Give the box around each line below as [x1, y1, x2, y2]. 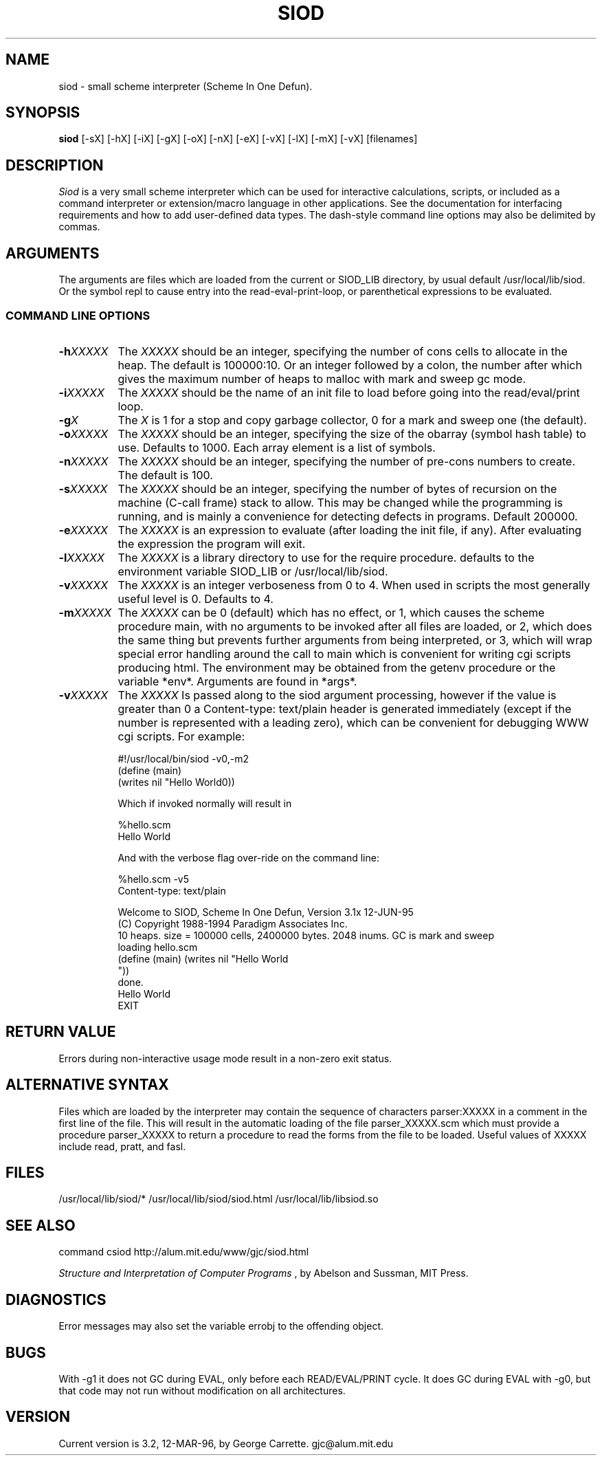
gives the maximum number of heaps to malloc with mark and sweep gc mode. [118, 371, 526, 386]
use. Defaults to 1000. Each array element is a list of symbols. [118, 440, 436, 454]
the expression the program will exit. [118, 536, 306, 551]
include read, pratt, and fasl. [58, 1140, 186, 1152]
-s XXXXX [58, 481, 108, 496]
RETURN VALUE [5, 1023, 116, 1041]
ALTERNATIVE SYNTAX [5, 1076, 169, 1094]
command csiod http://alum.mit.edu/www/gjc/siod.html [58, 1246, 309, 1258]
